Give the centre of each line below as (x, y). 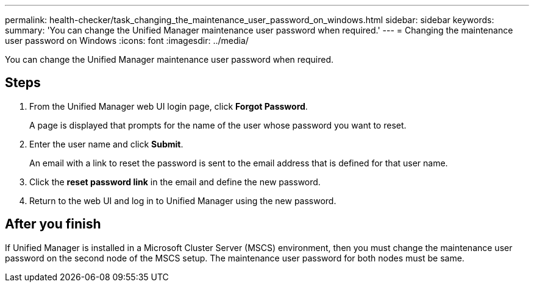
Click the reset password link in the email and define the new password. (175, 182)
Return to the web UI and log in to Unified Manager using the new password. (183, 200)
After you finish (53, 224)
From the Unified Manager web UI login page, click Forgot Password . (169, 106)
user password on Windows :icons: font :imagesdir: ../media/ (127, 41)
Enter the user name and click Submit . (106, 144)
